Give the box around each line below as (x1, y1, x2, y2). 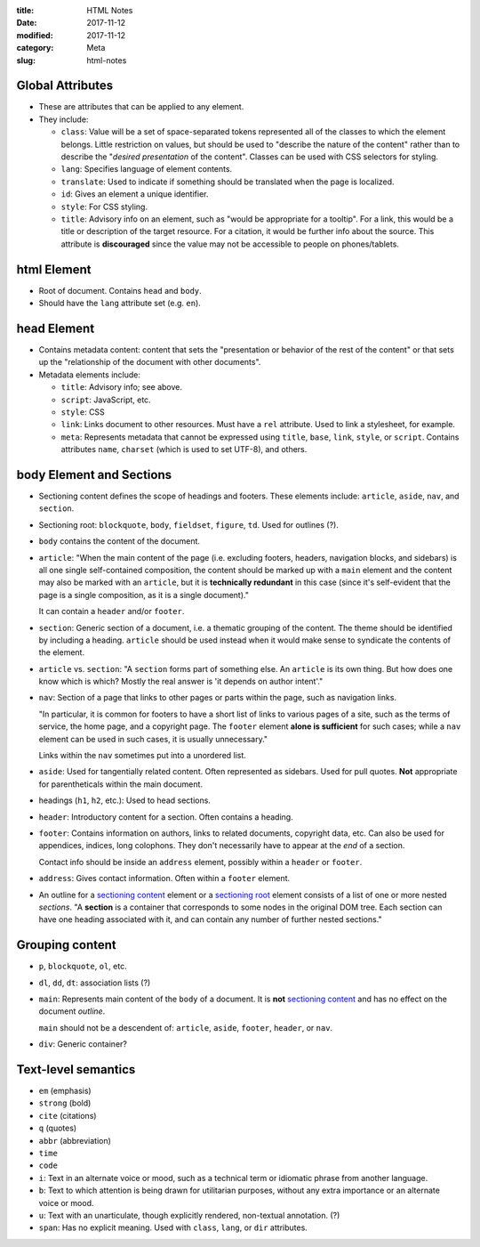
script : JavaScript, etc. (60, 394, 151, 405)
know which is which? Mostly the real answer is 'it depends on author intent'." (38, 676, 324, 687)
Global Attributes (16, 78, 114, 93)
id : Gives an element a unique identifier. (60, 189, 209, 199)
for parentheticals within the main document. (38, 779, 204, 789)
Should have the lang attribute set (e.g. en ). (38, 298, 202, 309)
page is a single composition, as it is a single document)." (38, 589, 249, 600)
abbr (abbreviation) (38, 1135, 111, 1146)
